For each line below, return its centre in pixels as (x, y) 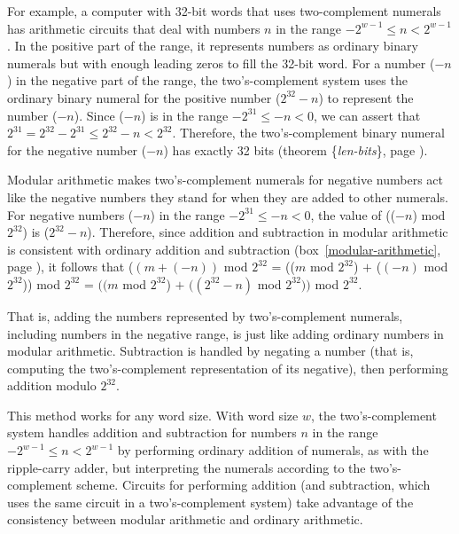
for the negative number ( (77, 149)
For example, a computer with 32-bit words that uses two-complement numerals (224, 11)
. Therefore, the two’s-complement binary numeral (308, 133)
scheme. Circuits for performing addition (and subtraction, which (253, 485)
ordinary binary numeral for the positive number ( (144, 97)
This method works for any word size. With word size (153, 415)
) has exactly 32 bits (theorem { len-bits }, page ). (296, 149)
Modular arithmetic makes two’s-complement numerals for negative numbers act (226, 180)
